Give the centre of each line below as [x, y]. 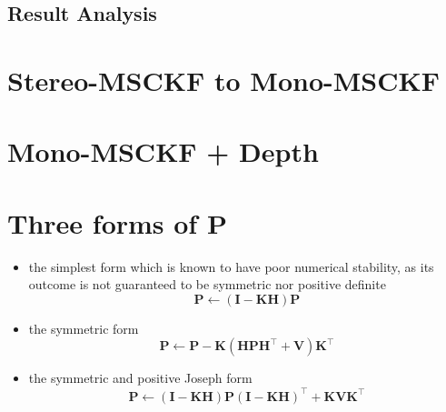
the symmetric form [84, 328]
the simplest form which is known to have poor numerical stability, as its [231, 266]
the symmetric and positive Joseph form [140, 378]
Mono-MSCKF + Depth [163, 151]
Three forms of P [117, 222]
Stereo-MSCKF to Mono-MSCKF [223, 80]
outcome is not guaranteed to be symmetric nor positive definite [207, 284]
